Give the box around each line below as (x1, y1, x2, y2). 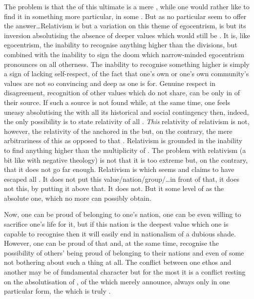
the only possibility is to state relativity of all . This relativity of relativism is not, (4, 116, 250, 127)
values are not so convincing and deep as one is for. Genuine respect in (4, 78, 216, 88)
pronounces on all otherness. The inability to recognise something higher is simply (4, 59, 250, 69)
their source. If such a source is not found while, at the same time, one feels (4, 97, 230, 107)
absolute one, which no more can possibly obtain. (4, 192, 151, 203)
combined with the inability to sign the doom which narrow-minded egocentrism (4, 49, 244, 59)
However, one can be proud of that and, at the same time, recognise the (4, 238, 219, 248)
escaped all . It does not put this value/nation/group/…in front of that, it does (4, 173, 239, 184)
